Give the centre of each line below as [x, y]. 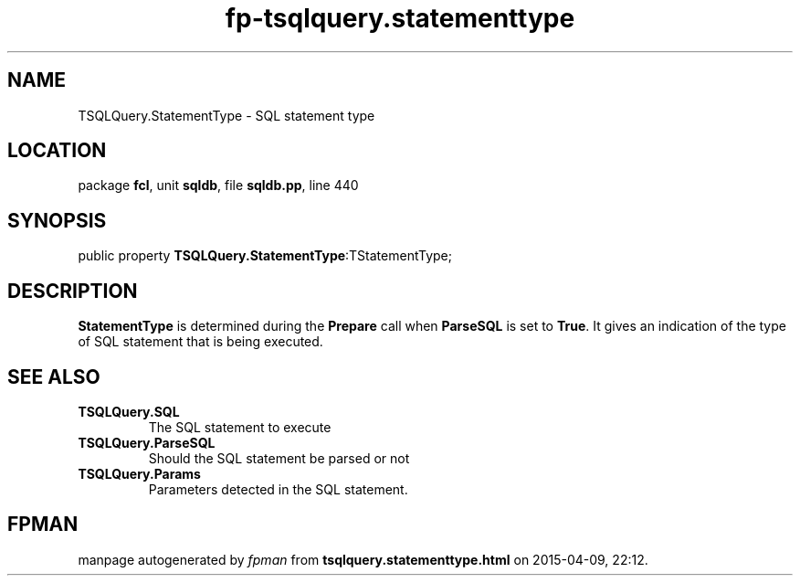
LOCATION [57, 151]
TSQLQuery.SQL [129, 411]
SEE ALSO [54, 376]
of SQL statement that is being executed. [200, 342]
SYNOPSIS [57, 220]
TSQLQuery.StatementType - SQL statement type [226, 115]
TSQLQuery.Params [139, 473]
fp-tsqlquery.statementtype [400, 18]
